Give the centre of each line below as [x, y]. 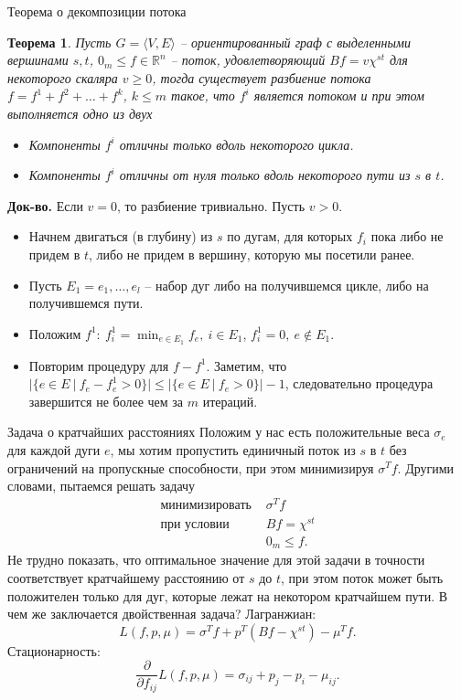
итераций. [230, 401]
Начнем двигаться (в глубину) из [121, 236]
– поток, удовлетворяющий [248, 60]
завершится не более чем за [106, 401]
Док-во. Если [45, 205]
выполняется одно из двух [80, 113]
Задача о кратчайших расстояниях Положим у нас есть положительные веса [219, 432]
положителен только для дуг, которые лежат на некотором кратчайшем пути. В [228, 595]
